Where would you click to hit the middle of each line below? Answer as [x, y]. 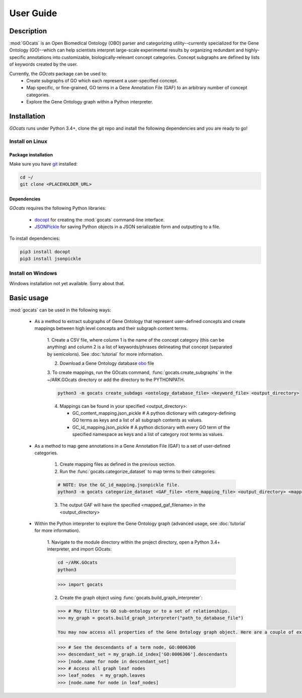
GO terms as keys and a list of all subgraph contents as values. [137, 420]
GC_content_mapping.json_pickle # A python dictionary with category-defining [154, 413]
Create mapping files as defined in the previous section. [118, 464]
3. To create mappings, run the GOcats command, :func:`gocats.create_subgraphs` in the [140, 372]
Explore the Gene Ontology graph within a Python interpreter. [90, 102]
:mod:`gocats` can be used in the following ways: [60, 310]
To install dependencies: [35, 238]
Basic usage [29, 298]
